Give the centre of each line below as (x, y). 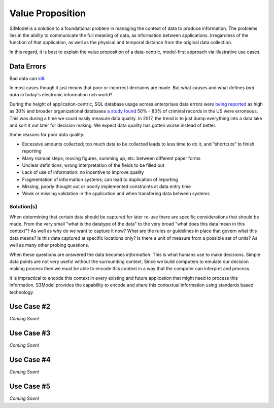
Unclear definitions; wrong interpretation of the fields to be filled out (93, 165)
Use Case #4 (30, 360)
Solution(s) (23, 207)
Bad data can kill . (27, 78)
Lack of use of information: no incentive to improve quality (83, 172)
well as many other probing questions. (49, 245)
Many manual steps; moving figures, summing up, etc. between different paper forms (111, 158)
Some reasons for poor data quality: (47, 135)
